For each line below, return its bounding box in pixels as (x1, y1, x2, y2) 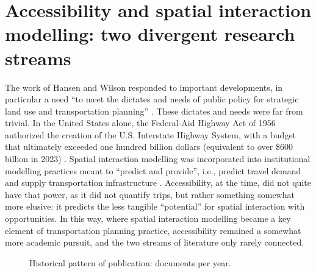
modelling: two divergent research (5, 21, 295, 46)
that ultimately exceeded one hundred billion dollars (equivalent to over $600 (5, 140, 293, 153)
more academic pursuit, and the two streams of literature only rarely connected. (5, 236, 304, 249)
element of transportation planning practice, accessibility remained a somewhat (5, 224, 301, 236)
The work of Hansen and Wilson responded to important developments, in (5, 80, 283, 93)
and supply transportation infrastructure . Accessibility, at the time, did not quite (5, 176, 311, 189)
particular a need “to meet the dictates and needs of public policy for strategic (5, 93, 299, 105)
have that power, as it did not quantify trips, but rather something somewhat (5, 188, 295, 200)
